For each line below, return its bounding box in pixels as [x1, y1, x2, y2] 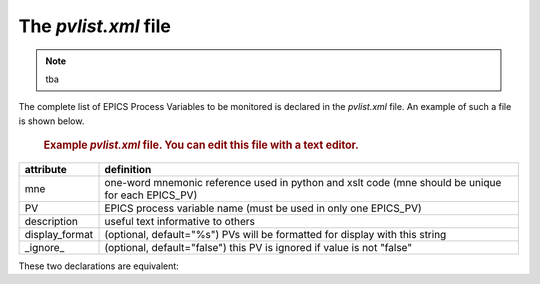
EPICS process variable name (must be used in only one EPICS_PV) [104, 201, 422, 215]
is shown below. [18, 115, 85, 127]
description [24, 214, 79, 228]
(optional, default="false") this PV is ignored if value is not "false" [104, 240, 413, 254]
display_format [24, 227, 94, 241]
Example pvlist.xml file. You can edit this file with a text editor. [43, 138, 359, 152]
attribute [24, 162, 67, 176]
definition [104, 162, 152, 176]
